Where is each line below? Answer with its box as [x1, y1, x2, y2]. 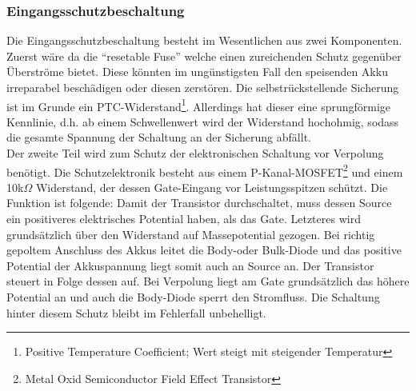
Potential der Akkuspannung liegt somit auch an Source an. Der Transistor [6, 257, 374, 273]
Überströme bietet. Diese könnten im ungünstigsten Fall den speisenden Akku [6, 63, 388, 80]
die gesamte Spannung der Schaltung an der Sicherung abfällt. [6, 129, 311, 146]
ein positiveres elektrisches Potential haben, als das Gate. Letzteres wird [6, 210, 361, 227]
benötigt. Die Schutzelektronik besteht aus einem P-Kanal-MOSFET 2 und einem [6, 161, 403, 180]
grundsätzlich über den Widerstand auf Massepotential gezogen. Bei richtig [6, 225, 375, 242]
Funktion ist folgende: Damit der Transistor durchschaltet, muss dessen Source [6, 194, 392, 211]
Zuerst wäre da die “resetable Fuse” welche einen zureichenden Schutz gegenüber [6, 47, 402, 64]
